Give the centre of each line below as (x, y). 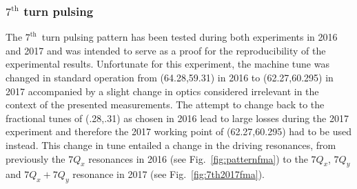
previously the (35, 158)
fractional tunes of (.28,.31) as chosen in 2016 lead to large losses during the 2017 (177, 118)
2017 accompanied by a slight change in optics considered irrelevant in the (162, 91)
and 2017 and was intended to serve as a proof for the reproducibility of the (166, 50)
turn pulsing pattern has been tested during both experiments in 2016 (190, 37)
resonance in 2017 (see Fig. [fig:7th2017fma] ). (169, 174)
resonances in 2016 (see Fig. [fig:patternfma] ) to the (198, 158)
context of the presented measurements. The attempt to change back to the (165, 105)
